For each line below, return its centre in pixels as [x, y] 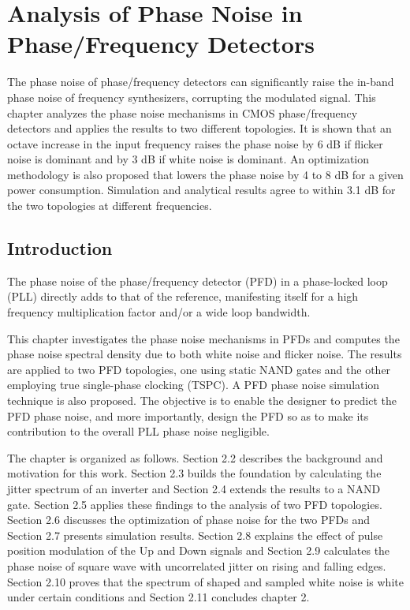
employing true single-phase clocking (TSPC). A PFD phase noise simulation [194, 385]
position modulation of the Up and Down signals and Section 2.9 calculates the [199, 550]
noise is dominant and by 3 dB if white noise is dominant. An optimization [188, 159]
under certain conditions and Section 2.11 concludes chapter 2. [158, 597]
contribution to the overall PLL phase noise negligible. [138, 431]
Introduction [60, 248]
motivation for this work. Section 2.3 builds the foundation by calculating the [194, 473]
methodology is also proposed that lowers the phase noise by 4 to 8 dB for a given [205, 174]
